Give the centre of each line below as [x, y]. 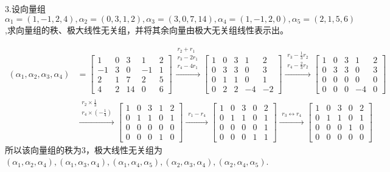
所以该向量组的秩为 [43, 149]
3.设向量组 [25, 8]
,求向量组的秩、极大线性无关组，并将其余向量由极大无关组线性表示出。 [147, 29]
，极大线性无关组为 [124, 149]
